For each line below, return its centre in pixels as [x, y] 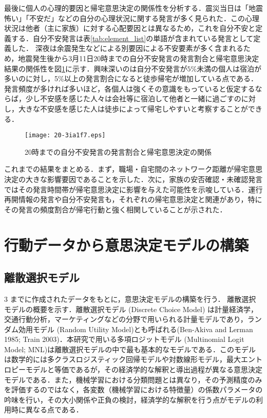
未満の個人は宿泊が [229, 68]
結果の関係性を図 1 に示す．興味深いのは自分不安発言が [96, 68]
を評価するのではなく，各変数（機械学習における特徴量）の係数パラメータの [133, 389]
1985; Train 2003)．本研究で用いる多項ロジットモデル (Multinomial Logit [124, 339]
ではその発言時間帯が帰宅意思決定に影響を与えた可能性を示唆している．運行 [133, 189]
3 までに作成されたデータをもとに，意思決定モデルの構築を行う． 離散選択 [130, 298]
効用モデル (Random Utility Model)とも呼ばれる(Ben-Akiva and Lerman [136, 329]
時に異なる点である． [47, 410]
